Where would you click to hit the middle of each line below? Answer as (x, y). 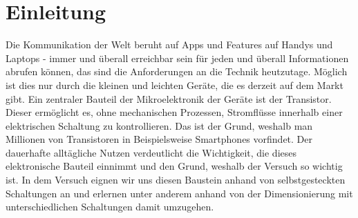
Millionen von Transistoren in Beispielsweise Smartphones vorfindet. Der (159, 139)
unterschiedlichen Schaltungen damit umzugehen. (110, 207)
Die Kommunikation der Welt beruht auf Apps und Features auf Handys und (169, 44)
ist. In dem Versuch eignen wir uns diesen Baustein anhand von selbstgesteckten (176, 180)
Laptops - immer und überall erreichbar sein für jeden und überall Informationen (177, 58)
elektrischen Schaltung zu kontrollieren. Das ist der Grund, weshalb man (159, 125)
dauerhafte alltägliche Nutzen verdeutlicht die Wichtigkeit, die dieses (151, 152)
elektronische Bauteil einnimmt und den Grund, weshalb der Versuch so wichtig (174, 166)
